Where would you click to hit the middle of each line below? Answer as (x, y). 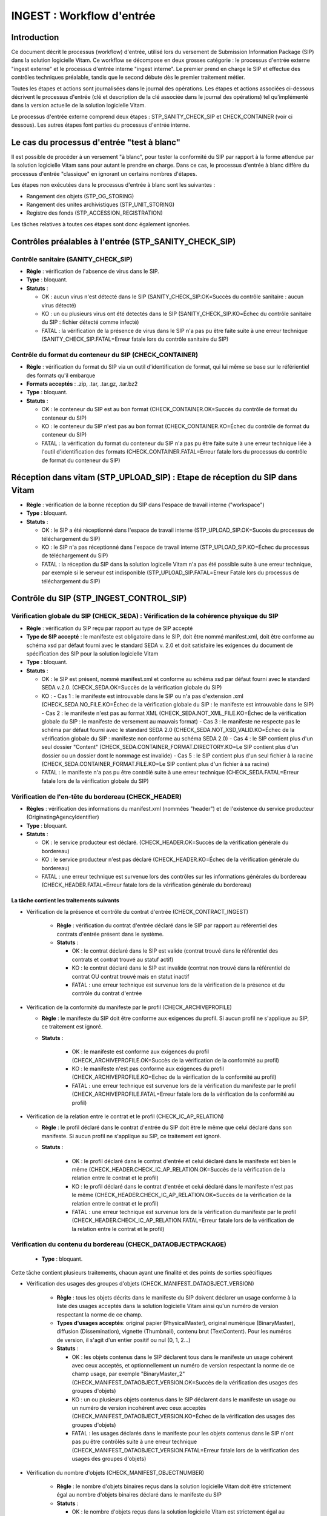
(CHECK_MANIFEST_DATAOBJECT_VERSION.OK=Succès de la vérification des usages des (185, 1382)
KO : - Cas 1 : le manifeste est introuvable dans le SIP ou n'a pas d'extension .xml (142, 696)
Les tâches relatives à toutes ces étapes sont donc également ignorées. (101, 224)
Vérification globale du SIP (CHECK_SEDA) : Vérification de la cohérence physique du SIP (145, 616)
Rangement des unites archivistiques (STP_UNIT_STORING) (101, 205)
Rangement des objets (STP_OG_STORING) (80, 196)
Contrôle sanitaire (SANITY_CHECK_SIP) (72, 259)
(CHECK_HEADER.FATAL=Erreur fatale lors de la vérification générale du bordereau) (147, 885)
